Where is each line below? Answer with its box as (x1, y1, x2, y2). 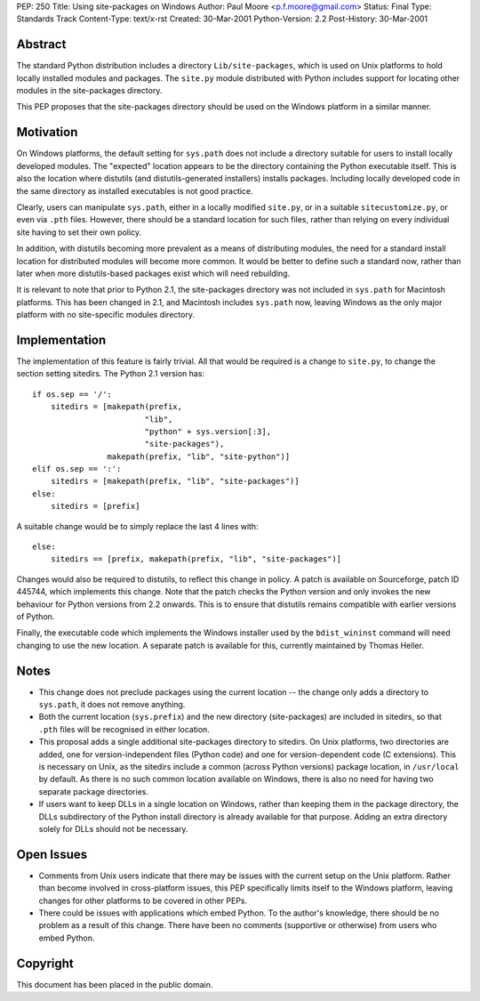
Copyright (16, 956, 75, 971)
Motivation (16, 125, 78, 140)
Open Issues (16, 846, 88, 862)
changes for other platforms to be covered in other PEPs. (38, 895, 248, 906)
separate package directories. (38, 786, 148, 796)
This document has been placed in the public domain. (16, 979, 213, 989)
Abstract (16, 36, 67, 52)
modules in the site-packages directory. (16, 85, 163, 96)
